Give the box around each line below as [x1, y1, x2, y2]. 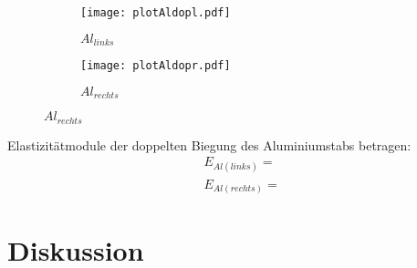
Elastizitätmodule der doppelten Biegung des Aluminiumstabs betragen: [7, 135, 412, 154]
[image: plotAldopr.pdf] [80, 59, 231, 73]
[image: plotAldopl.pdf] [80, 6, 231, 19]
